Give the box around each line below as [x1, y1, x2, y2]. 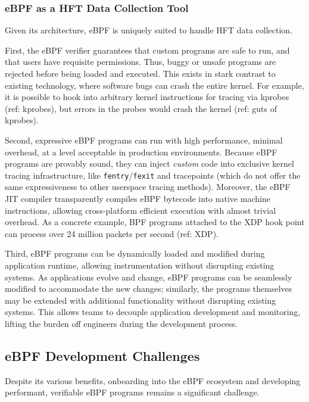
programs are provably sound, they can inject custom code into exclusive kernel [5, 157, 294, 170]
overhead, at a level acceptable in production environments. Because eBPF [5, 145, 277, 158]
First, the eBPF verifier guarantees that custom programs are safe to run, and [5, 43, 290, 56]
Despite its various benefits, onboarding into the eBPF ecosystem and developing [5, 374, 301, 387]
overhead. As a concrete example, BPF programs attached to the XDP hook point [5, 216, 305, 228]
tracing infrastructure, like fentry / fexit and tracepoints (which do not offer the [5, 169, 301, 181]
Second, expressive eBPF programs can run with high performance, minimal [5, 133, 283, 146]
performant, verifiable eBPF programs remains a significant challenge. [5, 386, 260, 398]
